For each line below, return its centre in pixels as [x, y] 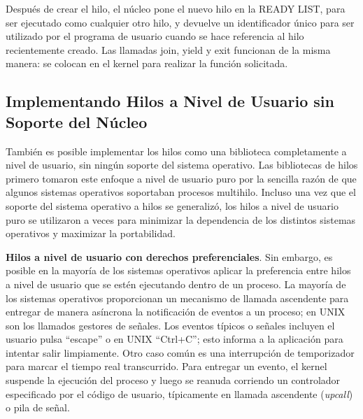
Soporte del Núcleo [77, 121]
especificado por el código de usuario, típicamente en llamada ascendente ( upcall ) [179, 393]
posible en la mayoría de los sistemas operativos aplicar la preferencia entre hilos [178, 270]
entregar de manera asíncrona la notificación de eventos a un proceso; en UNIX [176, 312]
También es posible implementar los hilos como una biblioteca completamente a [176, 151]
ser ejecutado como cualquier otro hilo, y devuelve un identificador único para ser [180, 22]
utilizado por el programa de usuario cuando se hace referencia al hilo [155, 36]
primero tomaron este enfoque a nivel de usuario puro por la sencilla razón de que [181, 178]
